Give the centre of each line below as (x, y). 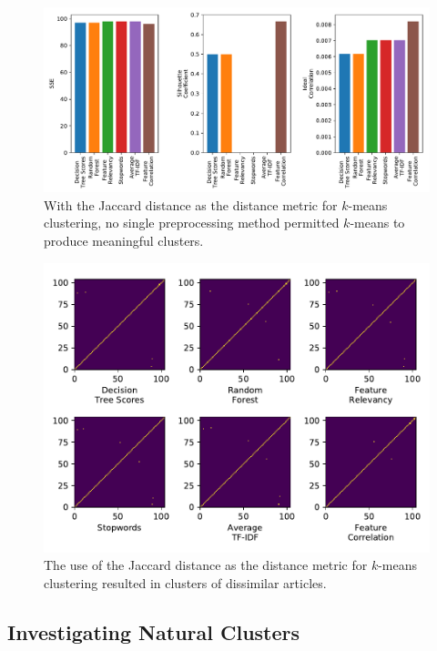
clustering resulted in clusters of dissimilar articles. (185, 582)
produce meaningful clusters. (124, 241)
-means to (377, 223)
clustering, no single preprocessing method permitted (192, 223)
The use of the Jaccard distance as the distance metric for (206, 565)
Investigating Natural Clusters (154, 631)
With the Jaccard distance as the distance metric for (191, 204)
